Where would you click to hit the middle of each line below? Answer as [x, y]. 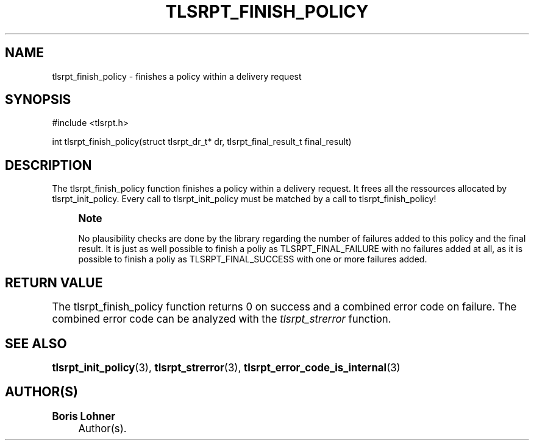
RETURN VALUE [54, 282]
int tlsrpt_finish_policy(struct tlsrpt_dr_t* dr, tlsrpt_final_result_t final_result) [202, 142]
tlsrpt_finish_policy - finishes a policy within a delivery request [177, 76]
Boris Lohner [84, 416]
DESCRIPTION [48, 165]
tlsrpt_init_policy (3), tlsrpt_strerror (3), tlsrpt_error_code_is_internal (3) [226, 367]
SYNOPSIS [38, 100]
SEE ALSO [36, 343]
